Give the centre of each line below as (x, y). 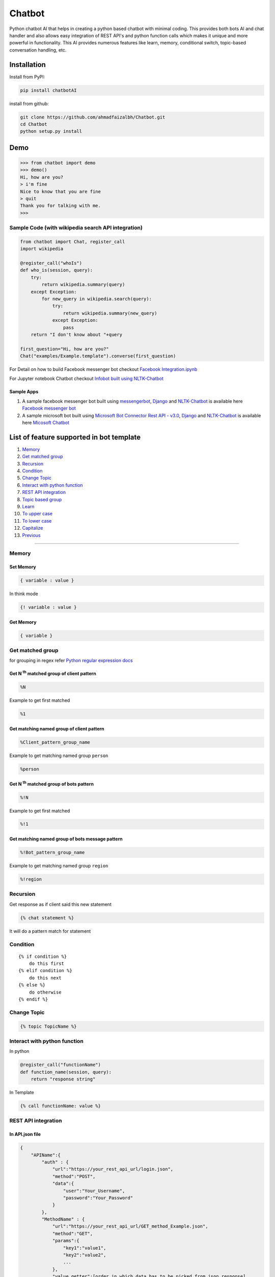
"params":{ (66, 1241)
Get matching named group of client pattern (57, 728)
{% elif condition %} (45, 971)
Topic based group (42, 499)
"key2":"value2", (85, 1255)
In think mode (24, 594)
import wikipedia (42, 249)
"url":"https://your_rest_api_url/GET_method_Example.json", (130, 1226)
